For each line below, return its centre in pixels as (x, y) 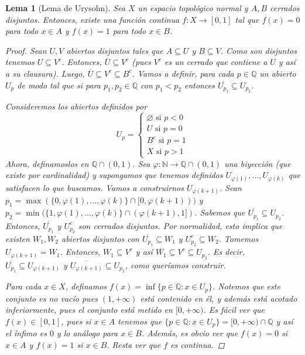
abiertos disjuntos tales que (115, 50)
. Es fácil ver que (234, 310)
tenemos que (140, 321)
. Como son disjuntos (258, 50)
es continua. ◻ (198, 344)
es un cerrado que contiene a (216, 62)
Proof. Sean (26, 50)
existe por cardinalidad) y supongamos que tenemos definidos (114, 175)
